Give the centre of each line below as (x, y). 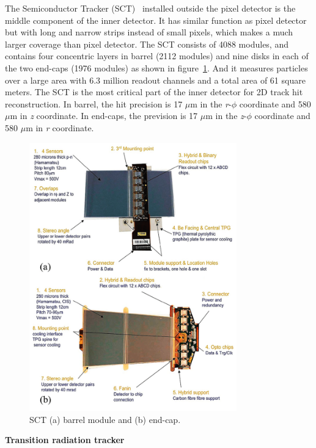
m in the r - (211, 103)
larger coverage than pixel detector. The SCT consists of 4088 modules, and (147, 44)
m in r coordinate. (60, 127)
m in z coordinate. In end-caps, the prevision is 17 (104, 116)
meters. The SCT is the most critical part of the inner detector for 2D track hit (154, 92)
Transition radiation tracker (65, 440)
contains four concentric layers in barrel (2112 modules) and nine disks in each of (157, 56)
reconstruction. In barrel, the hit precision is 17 (94, 103)
